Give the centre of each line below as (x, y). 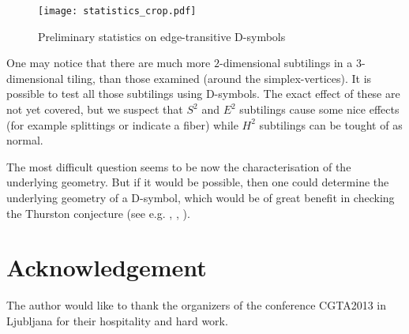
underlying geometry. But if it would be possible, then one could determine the (198, 182)
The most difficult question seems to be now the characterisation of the (179, 166)
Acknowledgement (107, 267)
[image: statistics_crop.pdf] (117, 11)
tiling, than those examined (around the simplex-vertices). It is (220, 78)
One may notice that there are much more (109, 63)
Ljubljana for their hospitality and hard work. (117, 320)
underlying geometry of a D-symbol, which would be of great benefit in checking (201, 197)
